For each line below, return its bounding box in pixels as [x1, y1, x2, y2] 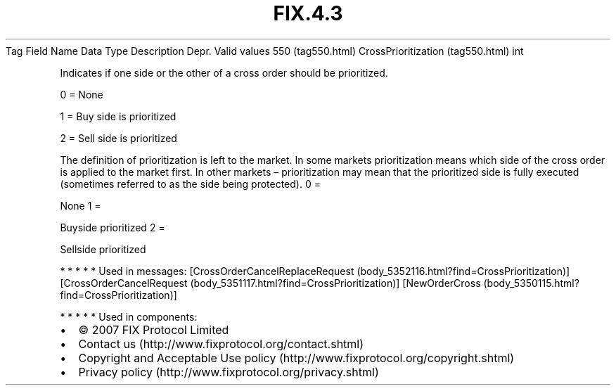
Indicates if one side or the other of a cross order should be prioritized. [60, 66, 388, 79]
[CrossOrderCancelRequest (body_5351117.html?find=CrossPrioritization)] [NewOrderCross [60, 276, 481, 289]
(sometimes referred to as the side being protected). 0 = [60, 177, 321, 190]
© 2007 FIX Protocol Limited [78, 322, 229, 337]
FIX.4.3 [273, 1, 343, 25]
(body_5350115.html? [483, 276, 579, 289]
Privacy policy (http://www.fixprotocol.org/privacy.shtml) [78, 364, 379, 379]
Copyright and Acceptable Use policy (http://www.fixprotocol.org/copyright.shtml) [78, 350, 515, 365]
